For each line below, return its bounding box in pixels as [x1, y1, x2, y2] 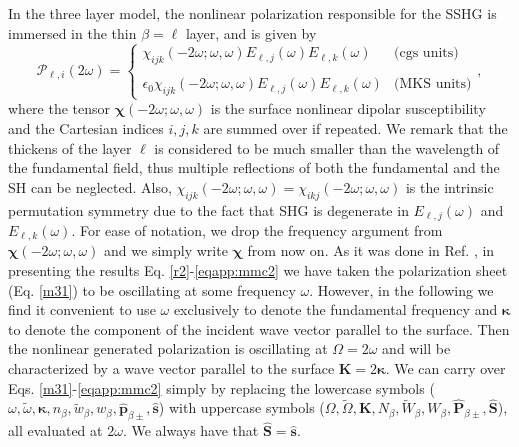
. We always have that [122, 420, 259, 441]
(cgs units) [394, 46, 459, 61]
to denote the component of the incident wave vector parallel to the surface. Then [8, 318, 510, 339]
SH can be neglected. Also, [8, 176, 172, 197]
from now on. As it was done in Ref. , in [247, 240, 495, 261]
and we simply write [104, 240, 228, 261]
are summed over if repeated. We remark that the [203, 117, 508, 138]
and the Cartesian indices [8, 117, 164, 138]
